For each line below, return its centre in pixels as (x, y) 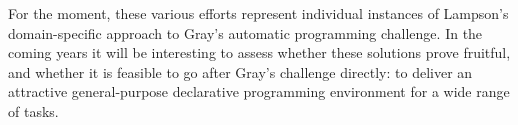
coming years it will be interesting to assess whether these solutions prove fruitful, (259, 52)
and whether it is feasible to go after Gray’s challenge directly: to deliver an (240, 71)
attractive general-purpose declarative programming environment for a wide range (259, 91)
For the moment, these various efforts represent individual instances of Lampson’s (258, 13)
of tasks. (33, 110)
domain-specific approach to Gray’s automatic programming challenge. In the (245, 32)
